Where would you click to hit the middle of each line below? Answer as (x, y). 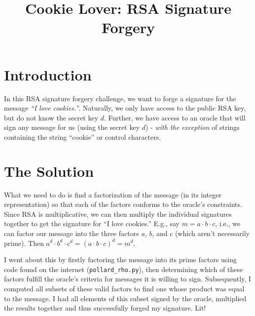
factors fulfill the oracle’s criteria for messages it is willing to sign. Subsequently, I (127, 279)
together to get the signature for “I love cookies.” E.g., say (92, 223)
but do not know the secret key (51, 117)
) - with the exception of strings (193, 127)
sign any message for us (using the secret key (72, 127)
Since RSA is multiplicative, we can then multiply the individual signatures (118, 214)
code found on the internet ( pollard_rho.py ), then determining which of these (124, 269)
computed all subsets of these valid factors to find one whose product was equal (124, 288)
